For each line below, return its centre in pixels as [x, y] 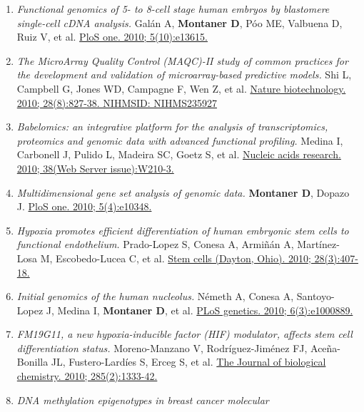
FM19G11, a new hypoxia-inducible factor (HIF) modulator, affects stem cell [184, 334]
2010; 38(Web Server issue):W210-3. [95, 168]
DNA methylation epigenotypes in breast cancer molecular [143, 400]
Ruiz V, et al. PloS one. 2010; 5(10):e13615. [112, 37]
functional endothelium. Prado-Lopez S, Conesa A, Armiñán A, [155, 244]
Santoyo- [315, 296]
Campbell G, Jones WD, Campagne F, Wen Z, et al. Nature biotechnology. [181, 88]
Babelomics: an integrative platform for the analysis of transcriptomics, [172, 127]
